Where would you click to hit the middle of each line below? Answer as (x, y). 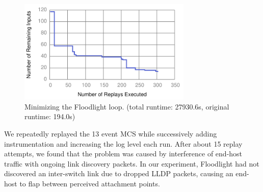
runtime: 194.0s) (50, 116)
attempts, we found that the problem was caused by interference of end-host (123, 154)
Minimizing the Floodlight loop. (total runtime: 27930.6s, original (127, 106)
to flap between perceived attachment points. (90, 183)
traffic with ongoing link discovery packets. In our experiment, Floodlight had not (132, 163)
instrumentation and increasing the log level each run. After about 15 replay (123, 143)
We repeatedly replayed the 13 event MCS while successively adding (111, 133)
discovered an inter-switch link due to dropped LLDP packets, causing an (119, 173)
